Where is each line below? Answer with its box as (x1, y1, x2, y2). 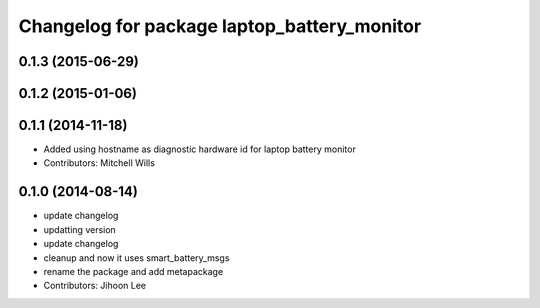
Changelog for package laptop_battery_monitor (18, 15, 422, 37)
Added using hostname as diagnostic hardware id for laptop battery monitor (43, 143, 357, 155)
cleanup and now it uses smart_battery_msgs (43, 251, 230, 264)
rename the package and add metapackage (43, 265, 224, 277)
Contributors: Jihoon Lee (43, 280, 147, 292)
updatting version (43, 223, 117, 235)
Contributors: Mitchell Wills (43, 157, 155, 169)
